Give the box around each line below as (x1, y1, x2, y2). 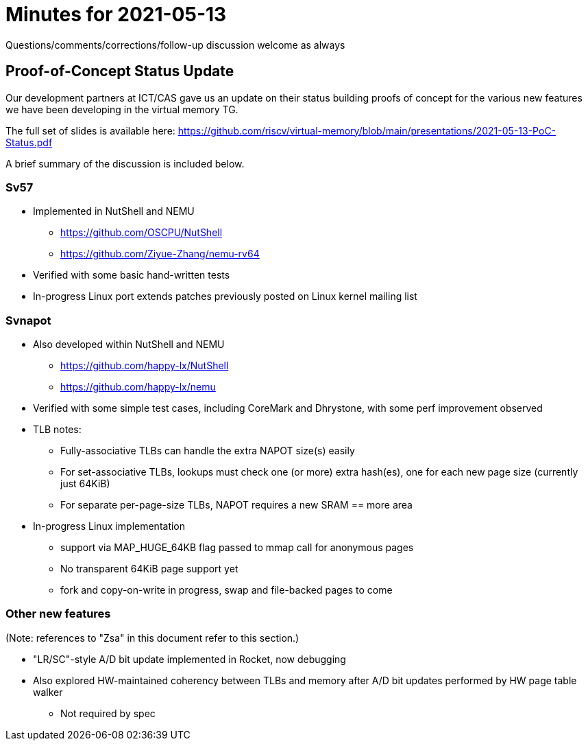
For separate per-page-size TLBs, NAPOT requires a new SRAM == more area (60, 499, 413, 511)
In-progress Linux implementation (33, 520, 186, 533)
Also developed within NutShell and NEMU (33, 338, 225, 351)
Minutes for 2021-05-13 (5, 3, 227, 26)
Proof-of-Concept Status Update (5, 62, 234, 80)
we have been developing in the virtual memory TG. (5, 103, 238, 115)
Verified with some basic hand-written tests (33, 269, 230, 281)
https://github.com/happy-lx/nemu (60, 381, 216, 393)
